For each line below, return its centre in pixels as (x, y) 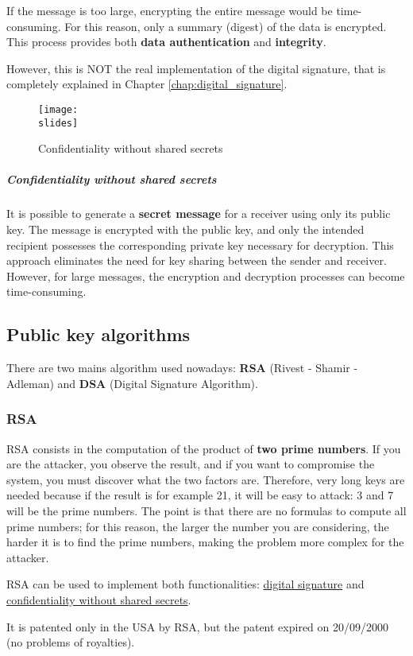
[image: (58, 109)
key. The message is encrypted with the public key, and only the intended (185, 229)
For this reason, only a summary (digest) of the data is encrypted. (226, 26)
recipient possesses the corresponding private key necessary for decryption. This (200, 245)
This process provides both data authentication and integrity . (166, 42)
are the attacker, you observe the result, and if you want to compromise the (191, 464)
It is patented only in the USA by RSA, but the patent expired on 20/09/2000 (197, 626)
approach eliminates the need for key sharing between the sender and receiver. (197, 260)
